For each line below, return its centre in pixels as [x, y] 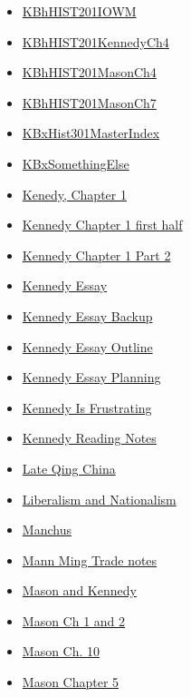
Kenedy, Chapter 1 [74, 194]
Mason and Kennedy [79, 590]
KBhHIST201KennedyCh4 [95, 41]
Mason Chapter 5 [71, 682]
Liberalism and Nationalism [99, 499]
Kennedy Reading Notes [89, 438]
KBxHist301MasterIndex [91, 133]
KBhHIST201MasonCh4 [89, 72]
